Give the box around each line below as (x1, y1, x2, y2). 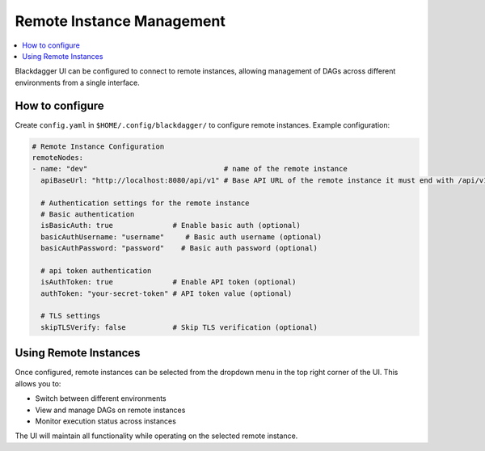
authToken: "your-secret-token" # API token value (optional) (40, 289, 293, 298)
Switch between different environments (35, 394, 167, 403)
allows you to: (15, 378, 61, 388)
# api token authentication (40, 266, 152, 275)
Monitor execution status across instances (35, 416, 177, 426)
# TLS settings (40, 311, 101, 321)
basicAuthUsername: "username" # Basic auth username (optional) (40, 232, 323, 242)
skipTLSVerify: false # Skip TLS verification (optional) (40, 322, 318, 331)
